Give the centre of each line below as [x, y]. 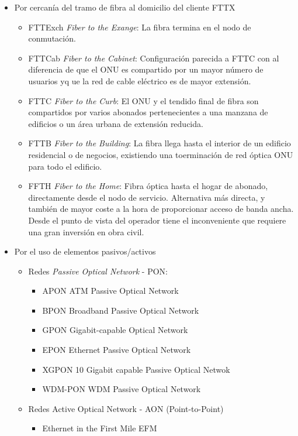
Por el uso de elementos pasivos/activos [85, 251]
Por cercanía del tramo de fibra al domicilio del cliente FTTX [125, 7]
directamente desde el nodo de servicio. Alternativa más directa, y [147, 197]
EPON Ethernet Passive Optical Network [117, 350]
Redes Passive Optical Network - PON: [98, 271]
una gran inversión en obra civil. [86, 231]
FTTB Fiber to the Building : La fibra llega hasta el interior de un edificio [160, 143]
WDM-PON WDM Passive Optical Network [122, 389]
